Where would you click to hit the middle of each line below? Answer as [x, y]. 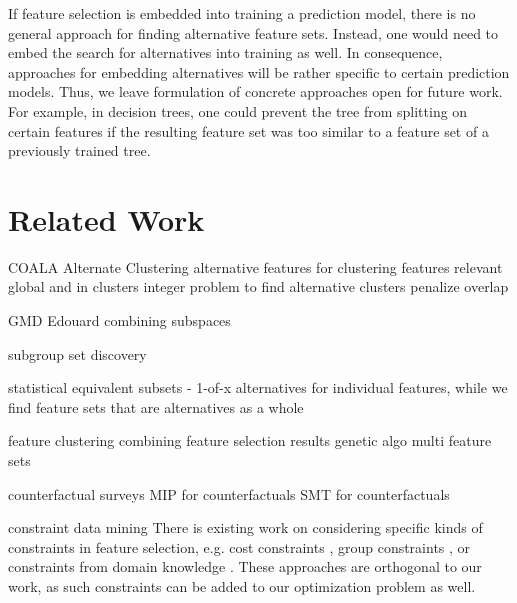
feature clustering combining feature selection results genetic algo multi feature [250, 440]
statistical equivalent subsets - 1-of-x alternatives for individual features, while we [258, 387]
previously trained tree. [79, 150]
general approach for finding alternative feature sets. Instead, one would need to [253, 32]
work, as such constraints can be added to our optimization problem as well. [242, 586]
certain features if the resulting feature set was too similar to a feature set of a [248, 130]
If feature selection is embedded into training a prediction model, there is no [242, 13]
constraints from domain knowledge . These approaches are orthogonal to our [245, 566]
